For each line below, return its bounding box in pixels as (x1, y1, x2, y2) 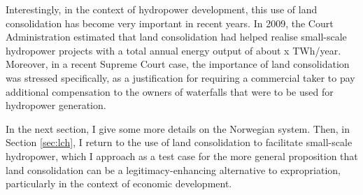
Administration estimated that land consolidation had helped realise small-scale (6, 29, 347, 44)
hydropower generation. (6, 98, 106, 113)
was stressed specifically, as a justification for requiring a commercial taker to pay (6, 70, 355, 85)
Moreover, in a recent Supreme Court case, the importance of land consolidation (6, 57, 350, 71)
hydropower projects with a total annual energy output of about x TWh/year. (6, 43, 341, 57)
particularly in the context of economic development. (6, 176, 232, 191)
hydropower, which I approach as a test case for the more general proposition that (6, 148, 358, 163)
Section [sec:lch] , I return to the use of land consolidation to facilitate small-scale (6, 135, 353, 150)
